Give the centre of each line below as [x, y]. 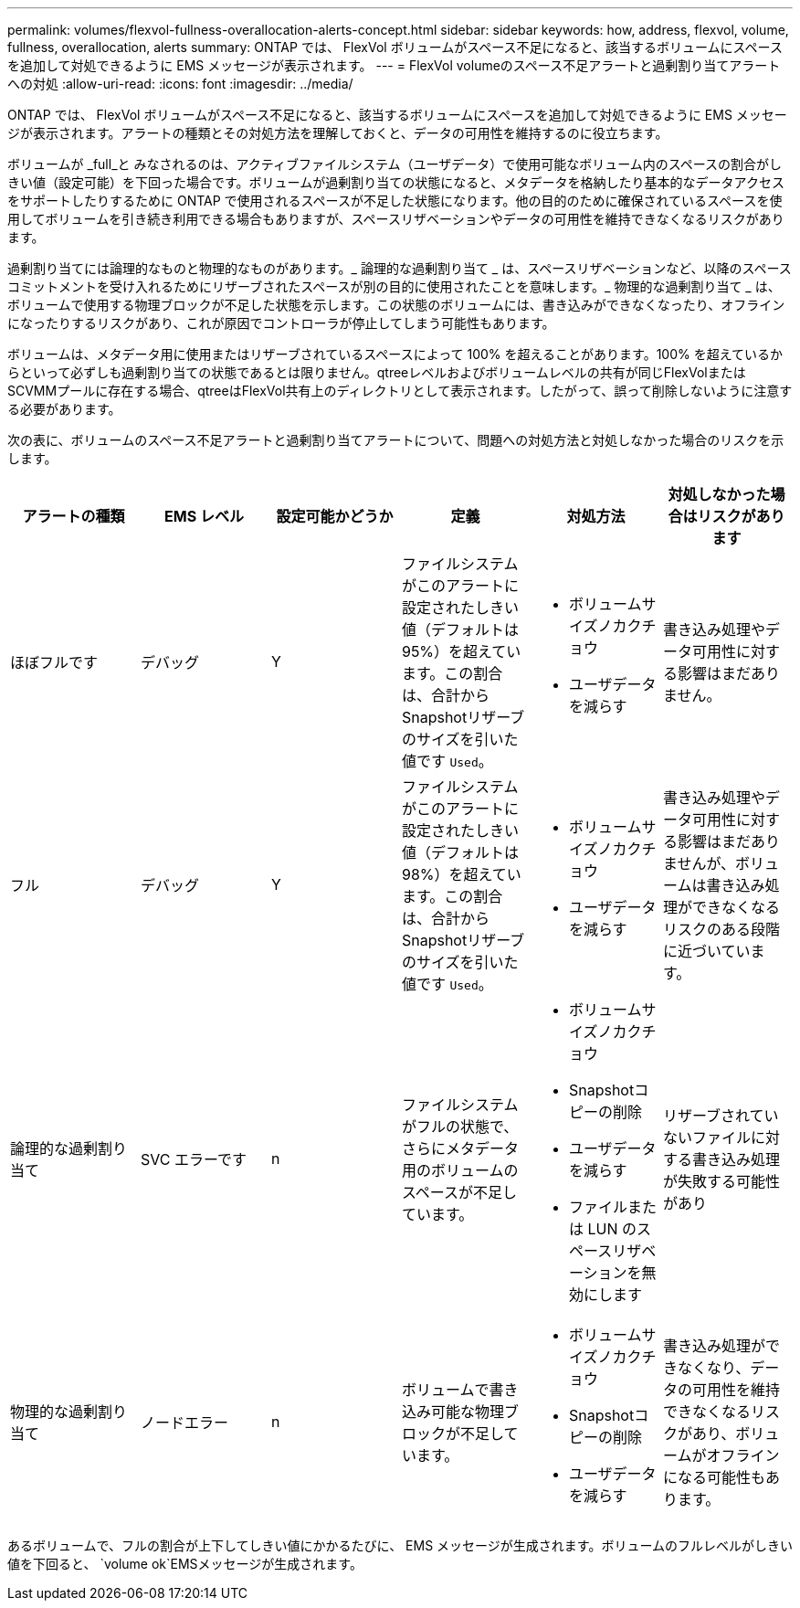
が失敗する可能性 [721, 1181]
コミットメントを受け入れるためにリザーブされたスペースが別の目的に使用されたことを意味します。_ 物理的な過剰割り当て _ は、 [394, 286]
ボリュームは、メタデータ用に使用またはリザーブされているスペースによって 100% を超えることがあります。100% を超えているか [395, 354]
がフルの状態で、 [460, 1127]
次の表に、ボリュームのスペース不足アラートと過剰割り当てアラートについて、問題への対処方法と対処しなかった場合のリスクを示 [396, 440]
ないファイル [706, 1137]
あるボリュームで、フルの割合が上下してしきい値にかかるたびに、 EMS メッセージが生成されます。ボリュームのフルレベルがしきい [400, 1545]
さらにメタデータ [460, 1148]
